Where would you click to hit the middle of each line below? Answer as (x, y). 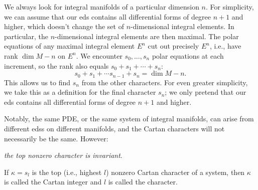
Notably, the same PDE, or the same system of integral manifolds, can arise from (129, 119)
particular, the (26, 36)
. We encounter (99, 55)
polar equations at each (188, 55)
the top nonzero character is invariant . (63, 155)
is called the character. (143, 182)
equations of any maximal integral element (70, 46)
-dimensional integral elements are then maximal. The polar (147, 36)
